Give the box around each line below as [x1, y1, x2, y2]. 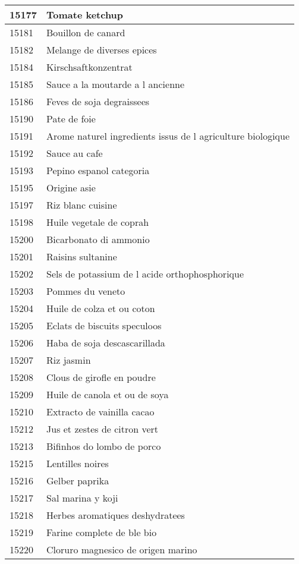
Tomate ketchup [46, 8, 124, 21]
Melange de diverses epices [46, 43, 157, 56]
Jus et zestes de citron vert [46, 422, 159, 436]
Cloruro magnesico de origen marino [46, 543, 197, 556]
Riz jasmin [46, 353, 91, 367]
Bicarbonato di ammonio [46, 232, 150, 246]
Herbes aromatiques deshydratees [46, 508, 185, 522]
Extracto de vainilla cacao [46, 405, 155, 418]
